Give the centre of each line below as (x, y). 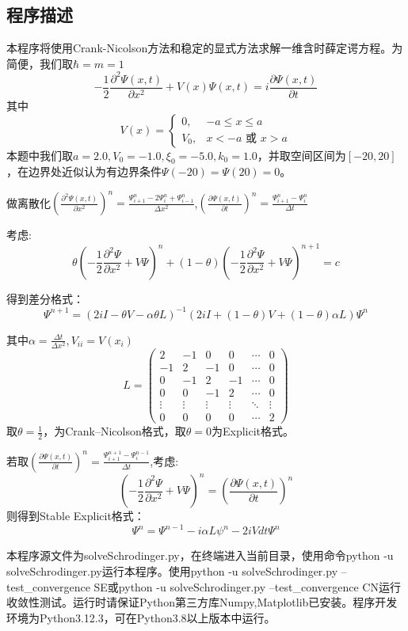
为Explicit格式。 (253, 431)
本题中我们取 (40, 155)
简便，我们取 (40, 63)
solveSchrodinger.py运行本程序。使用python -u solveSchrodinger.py (172, 570)
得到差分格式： (45, 298)
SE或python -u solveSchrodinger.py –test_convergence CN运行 (247, 586)
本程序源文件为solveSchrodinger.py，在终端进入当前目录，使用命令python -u (200, 555)
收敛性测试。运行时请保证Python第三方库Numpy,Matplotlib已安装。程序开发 (202, 602)
